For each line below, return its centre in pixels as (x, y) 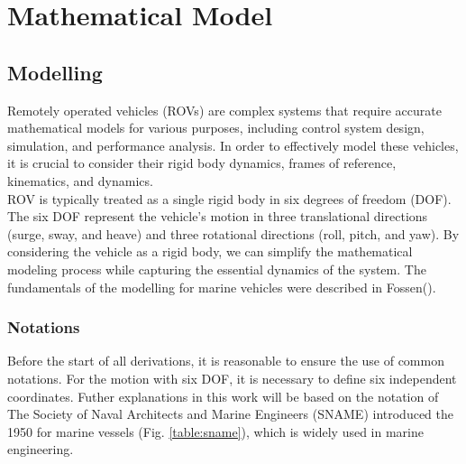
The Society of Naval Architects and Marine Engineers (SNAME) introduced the (230, 414)
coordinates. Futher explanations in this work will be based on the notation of (223, 396)
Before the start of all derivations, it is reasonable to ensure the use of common (226, 361)
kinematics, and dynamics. (80, 180)
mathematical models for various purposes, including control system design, (216, 128)
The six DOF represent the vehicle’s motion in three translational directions (218, 216)
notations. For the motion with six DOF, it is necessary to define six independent (232, 378)
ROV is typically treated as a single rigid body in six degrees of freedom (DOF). (229, 198)
